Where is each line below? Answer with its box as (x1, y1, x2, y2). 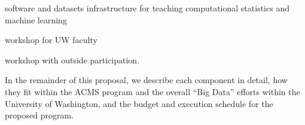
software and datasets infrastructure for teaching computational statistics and (5, 2, 289, 14)
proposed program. (5, 109, 74, 121)
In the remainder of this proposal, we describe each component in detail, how (5, 74, 288, 86)
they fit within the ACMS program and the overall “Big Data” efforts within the (5, 85, 300, 97)
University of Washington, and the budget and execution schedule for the (5, 97, 273, 109)
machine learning (5, 13, 67, 26)
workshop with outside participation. (5, 53, 140, 66)
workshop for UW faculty (5, 33, 97, 46)
